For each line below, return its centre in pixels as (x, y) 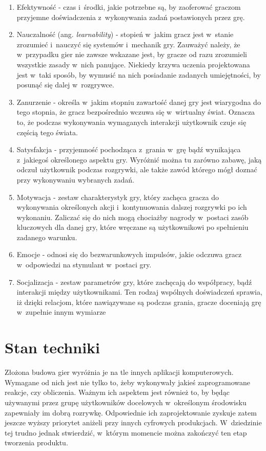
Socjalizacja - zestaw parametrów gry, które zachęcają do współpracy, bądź (134, 282)
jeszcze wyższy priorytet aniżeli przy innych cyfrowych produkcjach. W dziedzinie (133, 422)
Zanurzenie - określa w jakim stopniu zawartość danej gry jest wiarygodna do (139, 102)
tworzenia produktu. (36, 443)
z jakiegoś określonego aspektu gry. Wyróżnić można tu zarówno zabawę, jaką (139, 159)
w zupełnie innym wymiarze (61, 312)
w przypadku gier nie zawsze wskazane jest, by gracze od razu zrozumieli (132, 54)
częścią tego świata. (47, 132)
